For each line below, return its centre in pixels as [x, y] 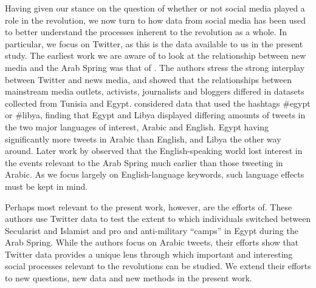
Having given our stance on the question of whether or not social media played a [155, 8]
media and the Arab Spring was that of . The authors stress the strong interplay [155, 67]
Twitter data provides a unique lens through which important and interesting [149, 254]
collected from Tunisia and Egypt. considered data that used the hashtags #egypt [158, 103]
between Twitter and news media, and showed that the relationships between [149, 79]
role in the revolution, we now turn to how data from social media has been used [156, 20]
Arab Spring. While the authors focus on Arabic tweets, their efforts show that [152, 242]
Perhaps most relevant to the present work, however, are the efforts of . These [149, 206]
